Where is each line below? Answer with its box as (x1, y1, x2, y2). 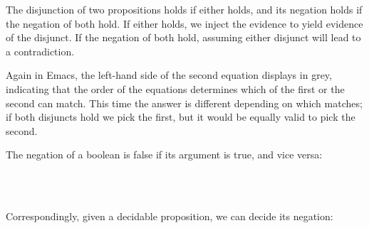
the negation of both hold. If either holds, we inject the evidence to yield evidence (6, 16, 363, 31)
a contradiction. (6, 43, 75, 58)
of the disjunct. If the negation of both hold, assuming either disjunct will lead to (6, 30, 361, 45)
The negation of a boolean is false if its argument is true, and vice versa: (6, 147, 323, 162)
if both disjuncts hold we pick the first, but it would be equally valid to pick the (6, 109, 355, 124)
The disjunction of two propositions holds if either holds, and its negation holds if (6, 2, 363, 16)
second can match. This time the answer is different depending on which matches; (6, 95, 363, 110)
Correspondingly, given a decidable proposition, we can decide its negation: (6, 209, 333, 224)
